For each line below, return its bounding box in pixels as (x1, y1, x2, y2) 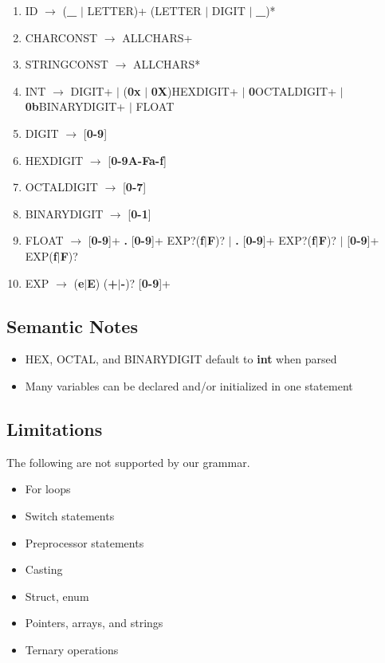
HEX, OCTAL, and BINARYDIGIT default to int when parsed (25, 351, 337, 367)
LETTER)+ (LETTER (87, 2, 202, 18)
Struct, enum (25, 587, 89, 604)
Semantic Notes (6, 313, 138, 338)
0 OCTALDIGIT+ (249, 82, 337, 99)
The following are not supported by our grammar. (6, 453, 250, 470)
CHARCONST (25, 29, 98, 45)
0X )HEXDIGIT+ (151, 82, 238, 99)
